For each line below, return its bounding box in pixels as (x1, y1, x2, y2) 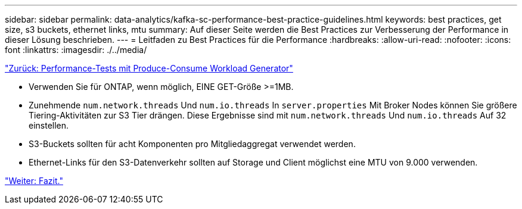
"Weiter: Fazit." (5, 176, 63, 186)
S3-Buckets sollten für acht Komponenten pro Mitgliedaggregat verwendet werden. (29, 139, 356, 149)
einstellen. (29, 120, 69, 130)
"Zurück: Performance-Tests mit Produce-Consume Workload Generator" (5, 63, 293, 73)
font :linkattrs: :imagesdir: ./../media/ (5, 45, 147, 55)
